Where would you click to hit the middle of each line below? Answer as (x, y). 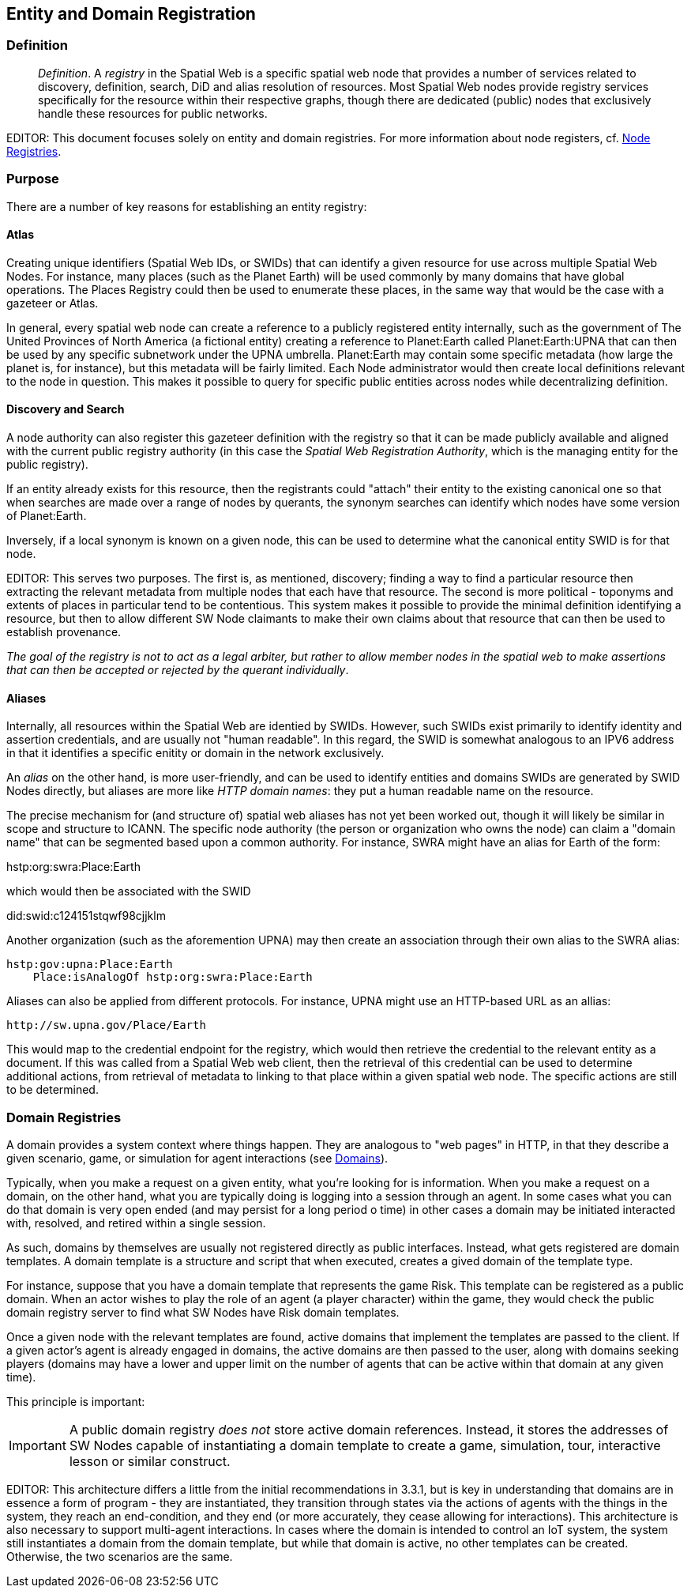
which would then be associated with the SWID (129, 891)
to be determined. (53, 1090)
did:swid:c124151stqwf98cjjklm (86, 916)
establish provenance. (64, 631)
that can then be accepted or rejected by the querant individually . (178, 669)
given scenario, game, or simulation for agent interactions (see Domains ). (197, 1158)
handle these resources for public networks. (153, 113)
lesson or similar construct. (150, 1461)
